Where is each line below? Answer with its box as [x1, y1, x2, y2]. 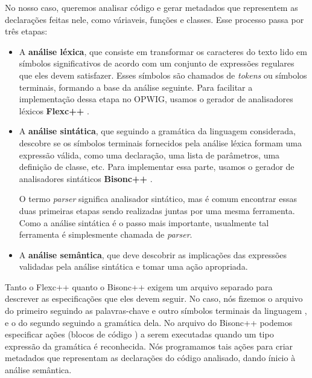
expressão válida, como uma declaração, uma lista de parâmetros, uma [19, 148, 280, 161]
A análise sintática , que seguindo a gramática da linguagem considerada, [19, 125, 296, 137]
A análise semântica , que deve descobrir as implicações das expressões [19, 248, 287, 261]
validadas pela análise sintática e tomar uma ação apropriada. [19, 260, 248, 273]
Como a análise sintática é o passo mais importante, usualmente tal [19, 216, 269, 229]
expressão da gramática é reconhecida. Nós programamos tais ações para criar [5, 339, 293, 352]
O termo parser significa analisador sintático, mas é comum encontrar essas [19, 192, 297, 205]
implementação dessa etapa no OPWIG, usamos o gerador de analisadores [19, 93, 293, 105]
